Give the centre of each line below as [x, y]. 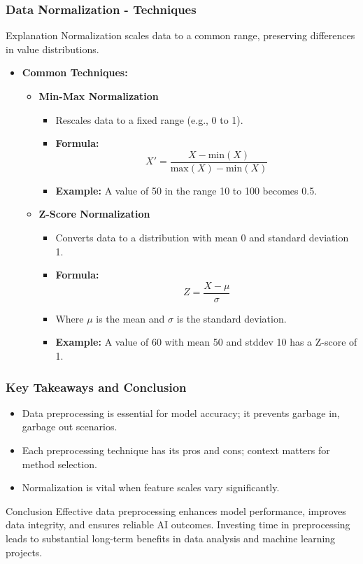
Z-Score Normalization [94, 214]
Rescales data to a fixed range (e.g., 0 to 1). [149, 119]
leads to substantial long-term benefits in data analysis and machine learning [171, 538]
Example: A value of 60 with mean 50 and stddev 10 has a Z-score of [206, 342]
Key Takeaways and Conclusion [96, 387]
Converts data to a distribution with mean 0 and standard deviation [202, 238]
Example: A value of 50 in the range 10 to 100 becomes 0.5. [186, 190]
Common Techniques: [75, 72]
